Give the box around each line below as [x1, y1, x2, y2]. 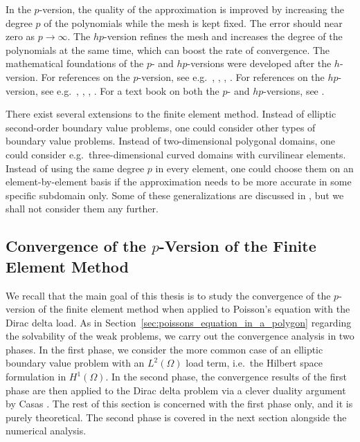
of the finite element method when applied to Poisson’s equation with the [38, 302, 350, 316]
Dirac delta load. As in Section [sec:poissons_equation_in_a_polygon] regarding [6, 315, 352, 329]
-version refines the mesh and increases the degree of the [104, 29, 343, 44]
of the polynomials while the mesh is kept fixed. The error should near [44, 15, 343, 30]
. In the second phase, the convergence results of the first [105, 369, 347, 384]
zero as [6, 29, 35, 44]
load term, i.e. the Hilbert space [186, 356, 323, 370]
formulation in [6, 369, 66, 384]
